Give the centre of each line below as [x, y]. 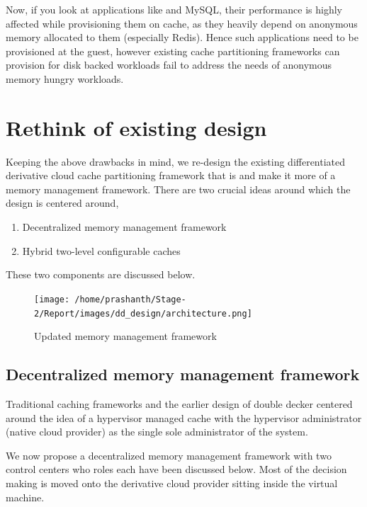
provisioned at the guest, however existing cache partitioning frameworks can [173, 51]
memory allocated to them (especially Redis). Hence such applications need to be [182, 37]
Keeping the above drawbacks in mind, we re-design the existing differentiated [176, 161]
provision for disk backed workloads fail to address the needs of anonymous [169, 65]
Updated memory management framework [125, 336]
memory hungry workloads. [65, 78]
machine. [25, 497]
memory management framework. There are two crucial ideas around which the [178, 189]
